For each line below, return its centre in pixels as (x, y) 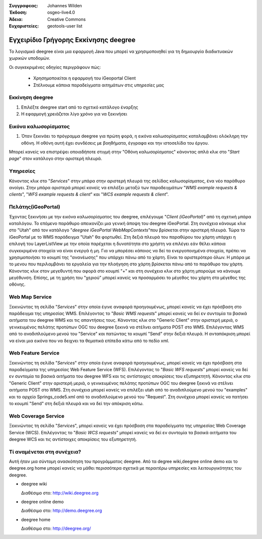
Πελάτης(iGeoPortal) (35, 207)
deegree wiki (34, 484)
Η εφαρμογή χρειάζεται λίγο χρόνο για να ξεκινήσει (74, 114)
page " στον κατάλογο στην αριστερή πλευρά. (56, 159)
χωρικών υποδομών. (30, 58)
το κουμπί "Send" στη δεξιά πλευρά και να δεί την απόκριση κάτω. (76, 404)
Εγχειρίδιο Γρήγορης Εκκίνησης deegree (72, 40)
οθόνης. (17, 284)
